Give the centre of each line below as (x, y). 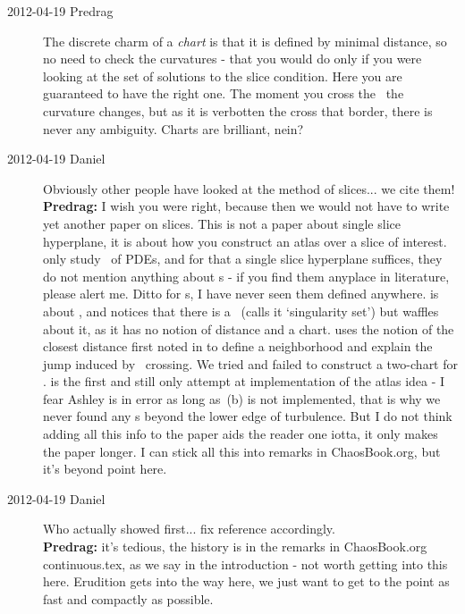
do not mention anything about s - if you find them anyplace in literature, (246, 276)
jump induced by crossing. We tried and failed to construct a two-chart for (251, 363)
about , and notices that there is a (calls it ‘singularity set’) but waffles (241, 311)
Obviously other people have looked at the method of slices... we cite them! (249, 188)
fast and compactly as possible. (128, 598)
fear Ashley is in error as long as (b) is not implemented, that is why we (242, 398)
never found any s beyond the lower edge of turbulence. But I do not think (248, 416)
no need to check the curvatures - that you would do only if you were (232, 59)
